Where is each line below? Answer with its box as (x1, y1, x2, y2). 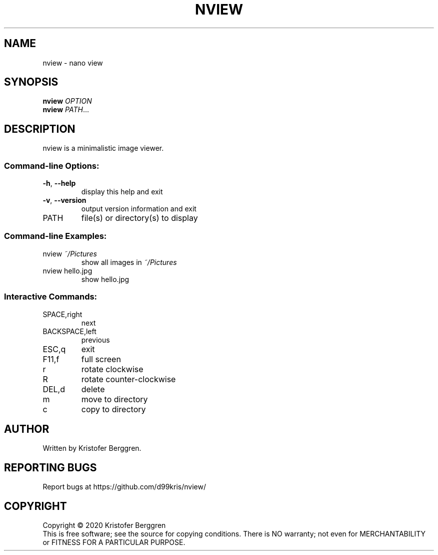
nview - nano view (42, 58, 103, 67)
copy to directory (81, 404, 146, 414)
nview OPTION (42, 97, 92, 106)
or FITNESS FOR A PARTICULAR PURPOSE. (42, 538, 185, 547)
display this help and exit (81, 187, 163, 196)
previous (81, 335, 110, 344)
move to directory (81, 394, 148, 404)
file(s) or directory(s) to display (81, 213, 198, 223)
